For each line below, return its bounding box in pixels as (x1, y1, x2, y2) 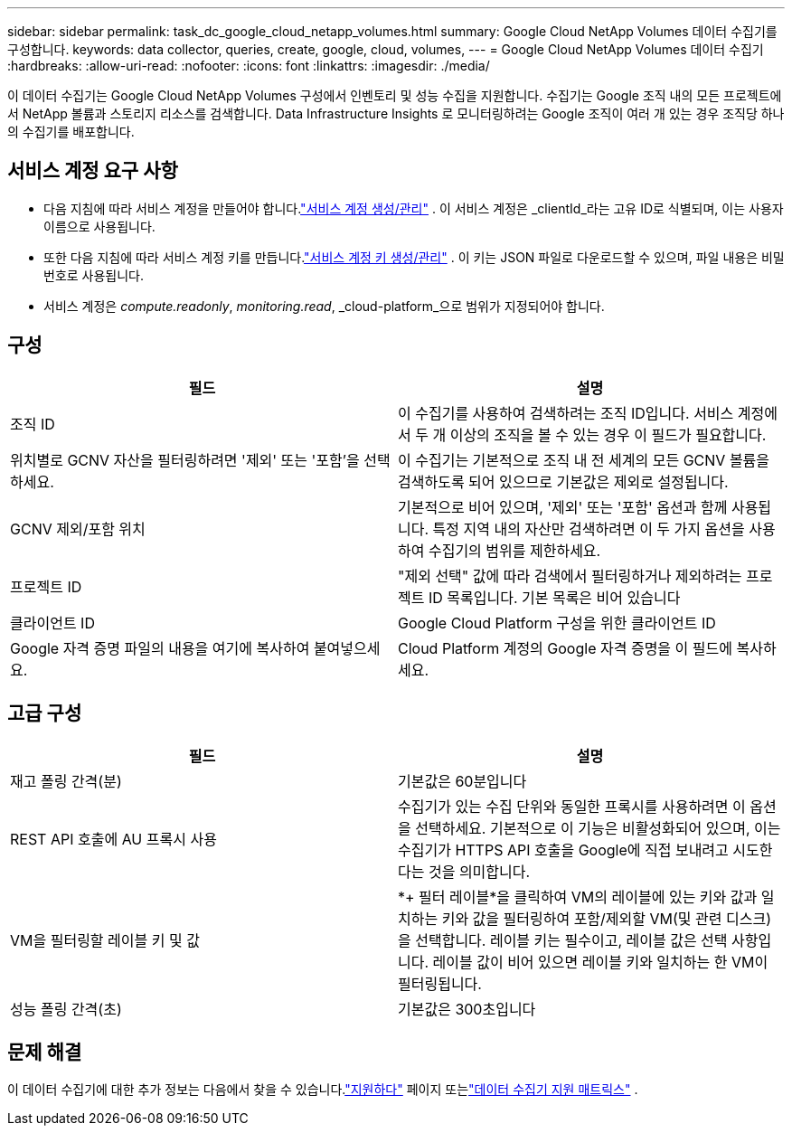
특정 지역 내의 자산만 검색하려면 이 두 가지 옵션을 (432, 519, 745, 538)
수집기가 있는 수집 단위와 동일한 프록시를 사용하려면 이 (398, 797, 746, 816)
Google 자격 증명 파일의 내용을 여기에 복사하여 (10, 638, 310, 657)
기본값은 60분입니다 (398, 771, 527, 790)
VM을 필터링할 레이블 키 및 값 (10, 930, 200, 949)
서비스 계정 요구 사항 (7, 159, 178, 183)
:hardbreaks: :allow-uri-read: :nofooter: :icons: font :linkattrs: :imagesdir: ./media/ (7, 58, 490, 73)
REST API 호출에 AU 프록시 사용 (10, 829, 217, 848)
